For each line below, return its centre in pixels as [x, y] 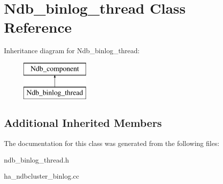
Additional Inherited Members [83, 123]
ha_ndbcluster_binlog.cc [42, 176]
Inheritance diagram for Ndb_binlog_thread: [72, 51]
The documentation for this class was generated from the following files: [112, 143]
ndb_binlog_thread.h [37, 159]
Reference [38, 27]
